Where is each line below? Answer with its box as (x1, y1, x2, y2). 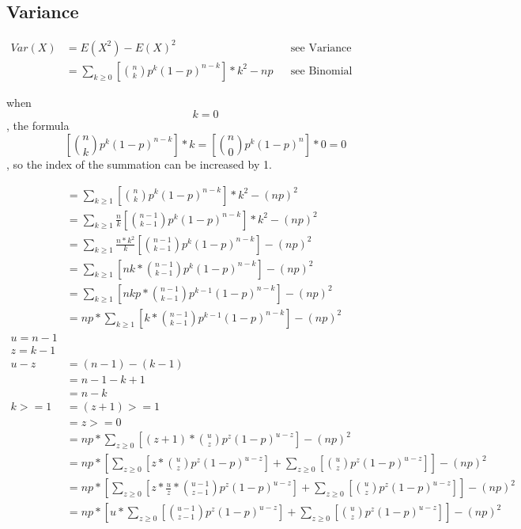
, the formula (6, 117, 70, 134)
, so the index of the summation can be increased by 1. (6, 155, 272, 172)
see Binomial (290, 65, 353, 77)
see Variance (290, 42, 352, 54)
